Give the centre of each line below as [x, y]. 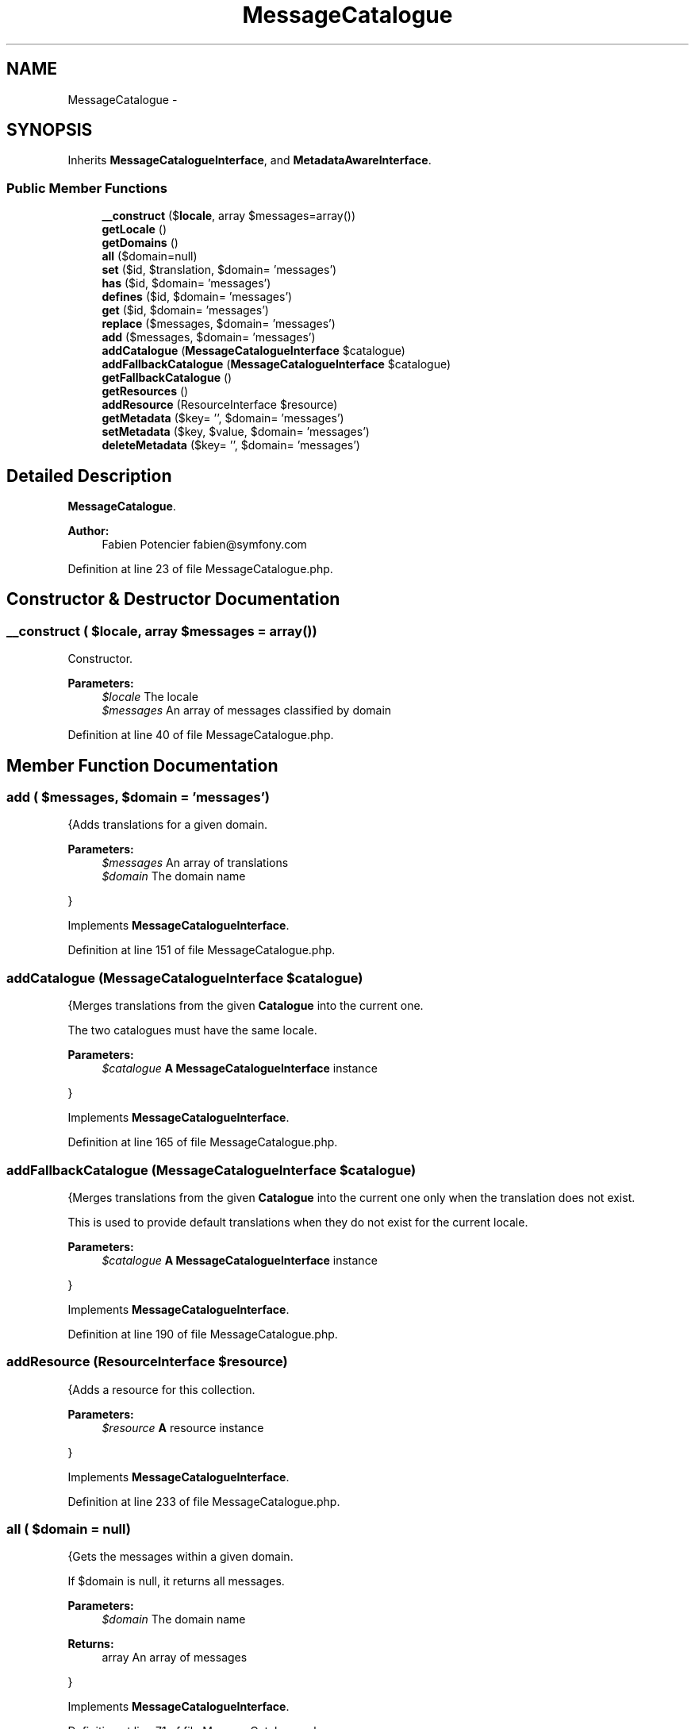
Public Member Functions [87, 188]
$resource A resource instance [183, 1427]
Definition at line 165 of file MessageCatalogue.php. [203, 1142]
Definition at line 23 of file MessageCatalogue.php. [200, 569]
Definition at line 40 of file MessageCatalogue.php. [201, 735]
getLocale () [134, 229]
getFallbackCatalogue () [167, 378]
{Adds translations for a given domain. [167, 825]
